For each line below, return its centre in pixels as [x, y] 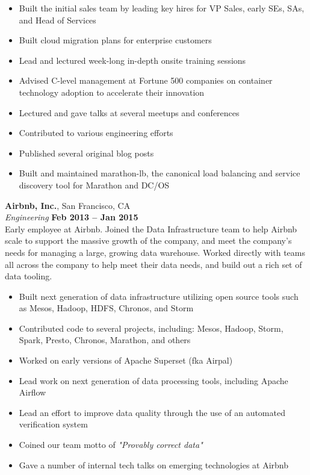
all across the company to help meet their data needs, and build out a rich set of [153, 264]
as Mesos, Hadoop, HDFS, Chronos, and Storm [106, 308]
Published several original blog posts [86, 153]
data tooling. [29, 276]
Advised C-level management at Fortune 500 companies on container [146, 80]
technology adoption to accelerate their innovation [112, 92]
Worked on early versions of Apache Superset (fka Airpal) [126, 360]
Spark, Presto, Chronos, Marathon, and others [105, 340]
